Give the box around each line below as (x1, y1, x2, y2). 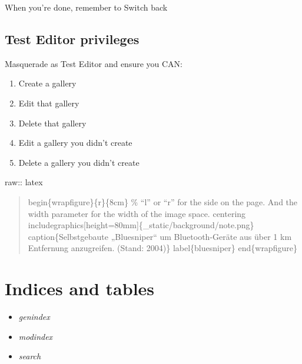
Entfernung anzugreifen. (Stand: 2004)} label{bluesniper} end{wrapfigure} (28, 242, 297, 254)
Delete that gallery (18, 116, 87, 129)
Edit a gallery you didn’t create (18, 136, 132, 149)
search (18, 350, 41, 362)
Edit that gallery (18, 96, 79, 109)
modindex (18, 330, 53, 342)
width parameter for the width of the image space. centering (28, 207, 246, 219)
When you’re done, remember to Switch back (5, 1, 168, 13)
